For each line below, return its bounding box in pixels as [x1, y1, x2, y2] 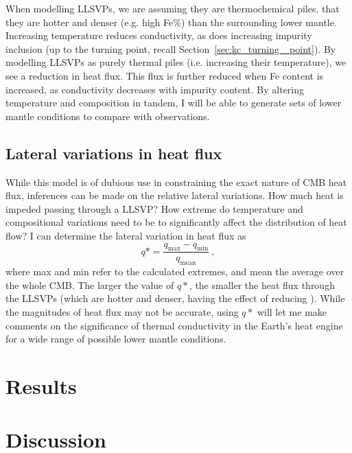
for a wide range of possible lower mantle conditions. [5, 332, 226, 346]
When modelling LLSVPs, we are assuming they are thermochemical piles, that [5, 1, 340, 15]
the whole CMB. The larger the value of [5, 277, 174, 292]
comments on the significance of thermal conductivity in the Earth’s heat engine [5, 318, 343, 332]
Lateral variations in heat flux [5, 142, 222, 163]
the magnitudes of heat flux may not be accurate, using [5, 304, 239, 318]
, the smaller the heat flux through [189, 277, 335, 292]
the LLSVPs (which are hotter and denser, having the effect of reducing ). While [5, 291, 345, 305]
